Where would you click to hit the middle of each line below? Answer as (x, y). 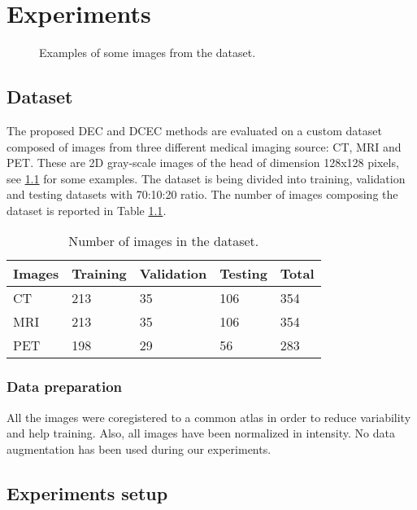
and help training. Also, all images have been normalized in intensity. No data (201, 433)
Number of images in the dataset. (164, 241)
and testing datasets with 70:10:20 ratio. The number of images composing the (202, 194)
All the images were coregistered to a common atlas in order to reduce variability (209, 417)
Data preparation (65, 387)
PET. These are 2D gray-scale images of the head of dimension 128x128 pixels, (203, 163)
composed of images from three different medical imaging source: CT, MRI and (204, 146)
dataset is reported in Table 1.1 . (87, 210)
